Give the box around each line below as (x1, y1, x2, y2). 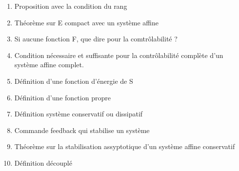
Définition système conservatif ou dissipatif (14, 109, 143, 119)
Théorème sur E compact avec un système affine (14, 17, 159, 27)
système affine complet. (14, 59, 84, 70)
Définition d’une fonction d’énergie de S (14, 76, 133, 86)
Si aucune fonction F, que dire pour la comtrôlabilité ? (14, 34, 178, 44)
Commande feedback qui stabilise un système (14, 125, 150, 135)
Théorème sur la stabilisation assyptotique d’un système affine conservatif (14, 141, 235, 152)
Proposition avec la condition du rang (14, 1, 127, 11)
